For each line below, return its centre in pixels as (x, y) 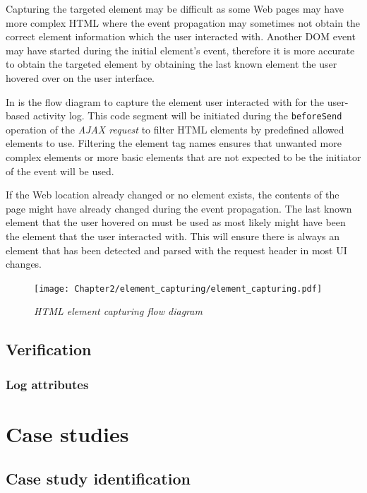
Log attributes (47, 384)
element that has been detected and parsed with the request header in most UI (176, 250)
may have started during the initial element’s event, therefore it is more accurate (180, 50)
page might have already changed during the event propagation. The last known (179, 208)
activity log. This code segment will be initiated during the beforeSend (187, 115)
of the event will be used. (60, 171)
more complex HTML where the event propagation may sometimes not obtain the (183, 22)
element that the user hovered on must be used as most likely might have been (176, 222)
